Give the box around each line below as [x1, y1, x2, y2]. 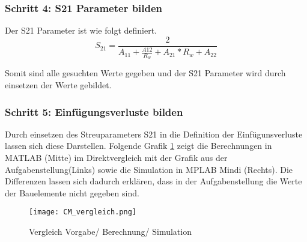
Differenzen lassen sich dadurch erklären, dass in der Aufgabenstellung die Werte [5, 175, 302, 187]
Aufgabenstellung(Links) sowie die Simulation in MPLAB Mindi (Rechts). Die [5, 163, 293, 175]
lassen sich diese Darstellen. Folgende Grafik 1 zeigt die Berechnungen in [5, 139, 272, 152]
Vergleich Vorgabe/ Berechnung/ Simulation [29, 225, 192, 238]
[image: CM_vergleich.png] [29, 208, 136, 217]
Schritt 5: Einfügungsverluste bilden [5, 104, 183, 119]
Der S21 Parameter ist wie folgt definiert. [5, 24, 157, 37]
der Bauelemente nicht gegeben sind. [5, 186, 139, 199]
